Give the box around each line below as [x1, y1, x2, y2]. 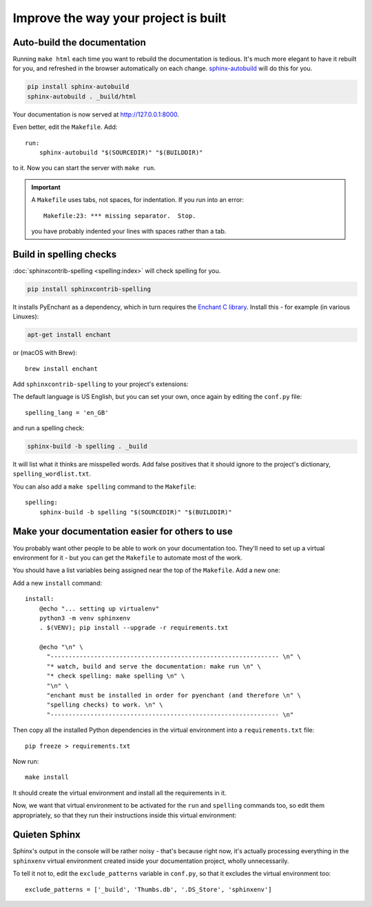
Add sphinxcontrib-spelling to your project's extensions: [12, 380, 189, 388]
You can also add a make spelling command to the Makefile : [12, 482, 196, 491]
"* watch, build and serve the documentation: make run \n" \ [46, 662, 261, 670]
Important [31, 183, 61, 191]
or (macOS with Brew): [12, 349, 77, 357]
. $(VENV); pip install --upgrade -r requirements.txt [39, 624, 229, 632]
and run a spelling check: [12, 424, 85, 432]
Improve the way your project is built [12, 10, 227, 26]
